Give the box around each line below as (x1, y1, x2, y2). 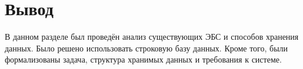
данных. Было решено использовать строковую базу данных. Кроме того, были (5, 42, 288, 54)
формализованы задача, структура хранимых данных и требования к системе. (5, 53, 282, 65)
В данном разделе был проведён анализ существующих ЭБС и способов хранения (5, 30, 299, 43)
